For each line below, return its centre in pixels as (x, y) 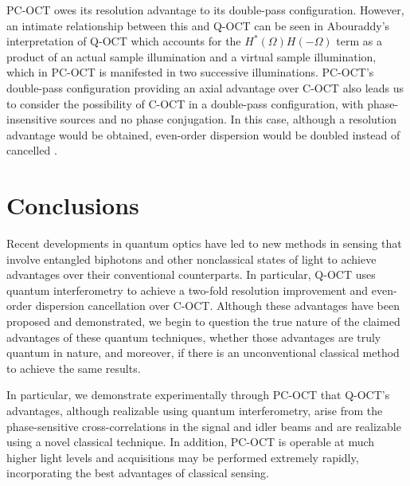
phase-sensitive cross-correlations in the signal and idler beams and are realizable (204, 426)
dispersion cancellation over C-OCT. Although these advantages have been (217, 306)
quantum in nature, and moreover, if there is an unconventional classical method (203, 353)
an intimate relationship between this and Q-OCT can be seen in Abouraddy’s (198, 25)
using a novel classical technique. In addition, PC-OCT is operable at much (191, 442)
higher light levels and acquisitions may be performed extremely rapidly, (183, 457)
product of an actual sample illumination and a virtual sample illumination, (191, 56)
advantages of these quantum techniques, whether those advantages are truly (194, 337)
